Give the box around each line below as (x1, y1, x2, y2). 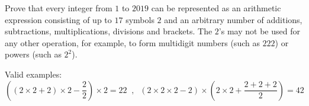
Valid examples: (5, 68, 62, 80)
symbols (125, 13, 154, 25)
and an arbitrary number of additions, (164, 13, 302, 25)
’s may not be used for (218, 25, 300, 37)
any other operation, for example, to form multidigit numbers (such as (5, 36, 260, 49)
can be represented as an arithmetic (151, 2, 281, 14)
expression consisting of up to (5, 13, 112, 25)
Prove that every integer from (5, 2, 112, 14)
